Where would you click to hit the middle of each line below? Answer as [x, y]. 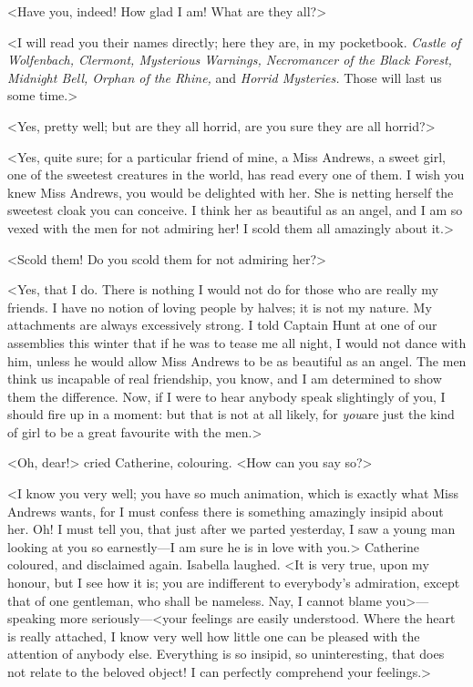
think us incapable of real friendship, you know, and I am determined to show [225, 379]
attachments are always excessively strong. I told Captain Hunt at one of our [222, 325]
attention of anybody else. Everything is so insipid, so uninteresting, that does [226, 654]
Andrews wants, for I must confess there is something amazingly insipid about [226, 511]
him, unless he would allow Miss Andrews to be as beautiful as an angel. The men [237, 360]
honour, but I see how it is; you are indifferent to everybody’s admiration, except [234, 583]
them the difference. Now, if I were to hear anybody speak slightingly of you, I [226, 396]
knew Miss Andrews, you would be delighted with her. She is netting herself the [231, 192]
